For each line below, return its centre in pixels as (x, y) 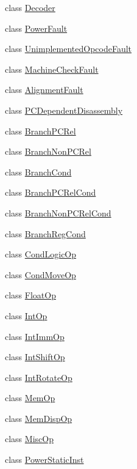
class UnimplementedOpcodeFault (68, 49)
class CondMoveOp (40, 274)
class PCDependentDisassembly (64, 110)
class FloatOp (30, 295)
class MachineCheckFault (52, 69)
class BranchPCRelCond (51, 192)
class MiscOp (29, 439)
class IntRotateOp (39, 377)
